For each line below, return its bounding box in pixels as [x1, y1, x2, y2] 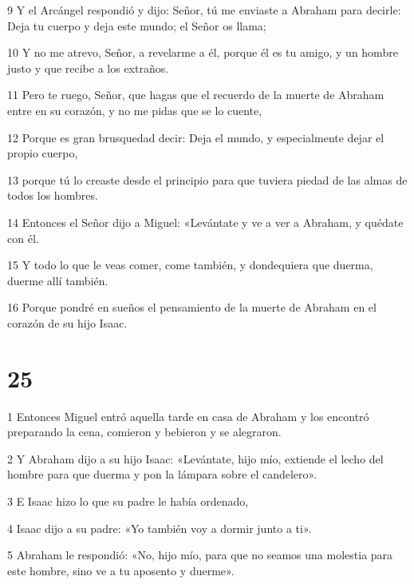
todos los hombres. [7, 187, 98, 204]
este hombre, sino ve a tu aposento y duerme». [7, 562, 235, 578]
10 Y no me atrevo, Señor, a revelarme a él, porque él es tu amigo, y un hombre [7, 44, 398, 61]
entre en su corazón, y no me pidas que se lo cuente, [7, 101, 262, 118]
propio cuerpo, [7, 145, 78, 161]
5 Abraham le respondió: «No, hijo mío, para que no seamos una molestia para [7, 546, 393, 563]
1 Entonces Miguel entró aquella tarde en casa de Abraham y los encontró [7, 407, 369, 424]
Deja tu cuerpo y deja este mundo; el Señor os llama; [7, 17, 266, 34]
